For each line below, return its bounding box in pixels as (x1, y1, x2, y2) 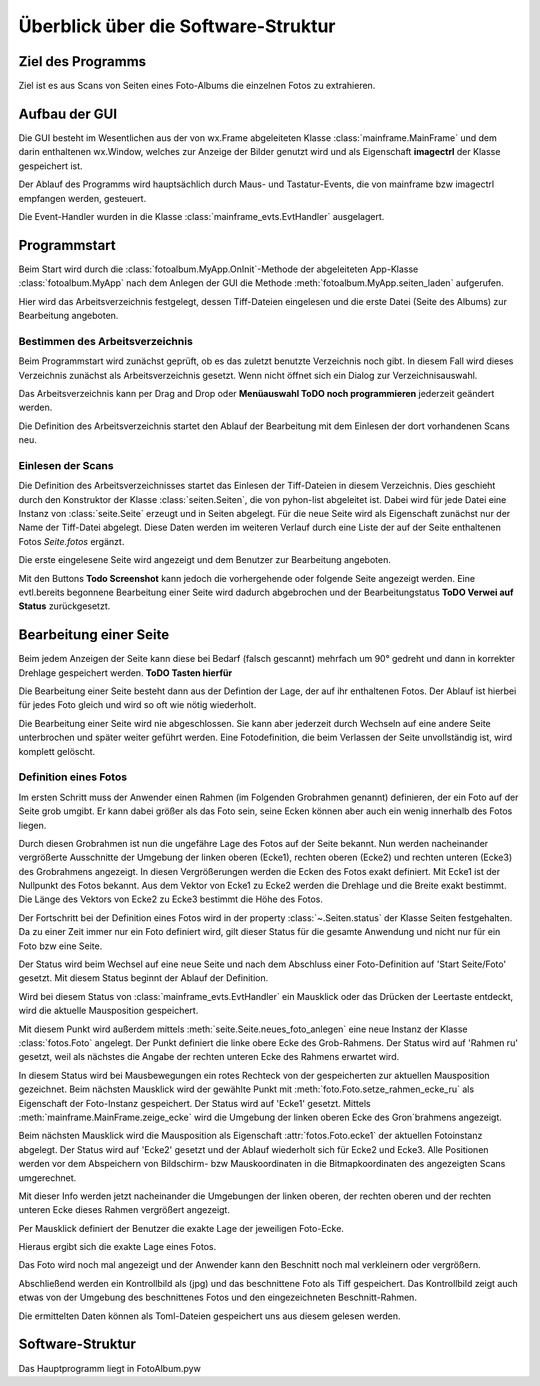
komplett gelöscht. (18, 745, 96, 757)
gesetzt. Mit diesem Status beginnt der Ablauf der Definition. (18, 972, 269, 984)
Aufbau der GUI (18, 105, 118, 122)
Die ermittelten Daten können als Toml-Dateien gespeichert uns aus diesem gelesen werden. (18, 1310, 401, 1322)
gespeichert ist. (18, 160, 84, 172)
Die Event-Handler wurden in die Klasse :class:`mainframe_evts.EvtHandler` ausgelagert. (18, 210, 385, 222)
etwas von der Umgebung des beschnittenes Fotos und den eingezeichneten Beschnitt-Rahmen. (18, 1291, 417, 1304)
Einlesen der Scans (18, 458, 114, 472)
